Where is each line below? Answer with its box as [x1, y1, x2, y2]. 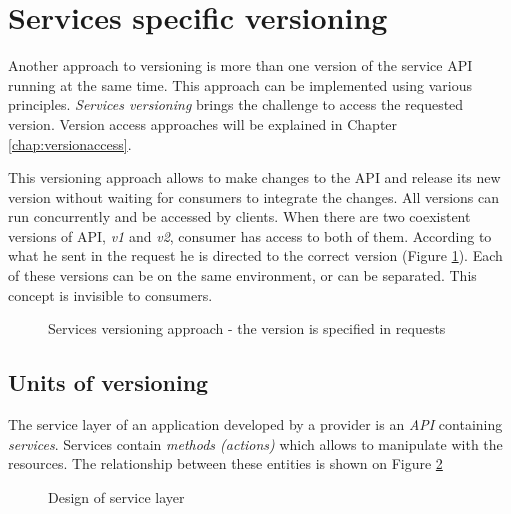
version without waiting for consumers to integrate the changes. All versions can [8, 186, 500, 207]
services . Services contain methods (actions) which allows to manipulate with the [8, 433, 503, 454]
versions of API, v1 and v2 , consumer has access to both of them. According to [8, 225, 492, 246]
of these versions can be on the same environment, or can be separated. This [8, 265, 477, 286]
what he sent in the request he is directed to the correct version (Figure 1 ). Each [8, 245, 503, 266]
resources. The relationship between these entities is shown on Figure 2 [8, 453, 443, 474]
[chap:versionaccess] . [8, 133, 132, 154]
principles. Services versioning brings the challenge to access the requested [8, 94, 464, 115]
